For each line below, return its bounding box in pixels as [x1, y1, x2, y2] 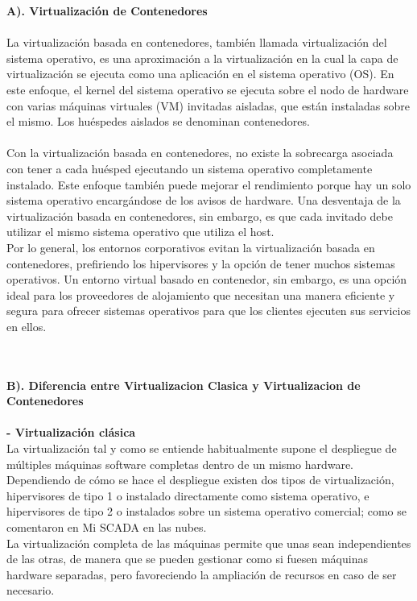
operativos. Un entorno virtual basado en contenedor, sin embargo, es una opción [6, 271, 407, 288]
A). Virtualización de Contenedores [6, 2, 208, 19]
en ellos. [6, 317, 47, 334]
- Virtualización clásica [6, 424, 136, 441]
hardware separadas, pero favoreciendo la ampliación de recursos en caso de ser [6, 566, 397, 582]
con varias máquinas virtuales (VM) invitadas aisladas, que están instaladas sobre [6, 97, 411, 114]
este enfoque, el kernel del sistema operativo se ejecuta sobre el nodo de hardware [6, 81, 409, 97]
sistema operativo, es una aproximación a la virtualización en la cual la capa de [6, 49, 398, 66]
